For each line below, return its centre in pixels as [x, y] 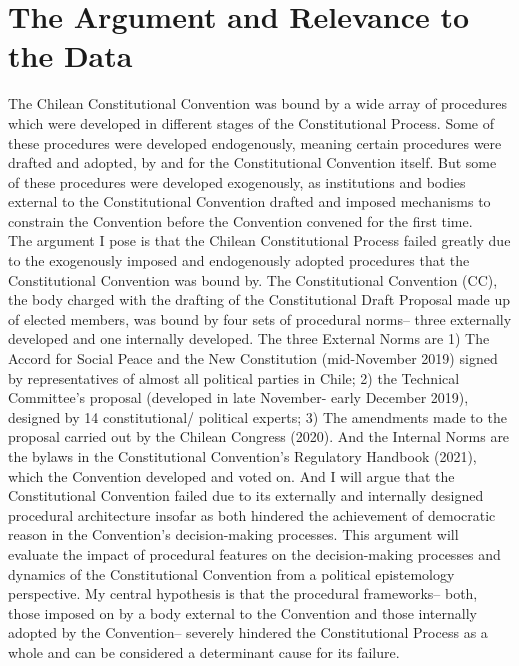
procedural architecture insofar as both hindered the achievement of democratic [252, 514]
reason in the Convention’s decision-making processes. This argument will [233, 534]
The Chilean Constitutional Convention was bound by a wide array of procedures [257, 103]
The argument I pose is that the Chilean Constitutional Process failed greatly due [259, 240]
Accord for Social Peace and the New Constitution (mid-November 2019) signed [253, 358]
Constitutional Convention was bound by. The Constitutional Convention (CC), [253, 279]
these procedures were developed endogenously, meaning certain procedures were [255, 142]
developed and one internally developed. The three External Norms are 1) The [249, 338]
